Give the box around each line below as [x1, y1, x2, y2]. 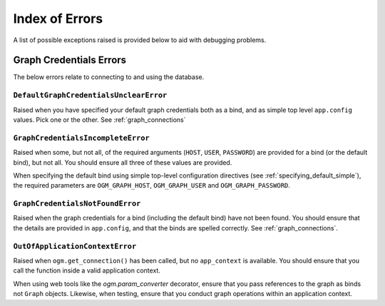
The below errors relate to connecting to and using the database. [13, 73, 205, 81]
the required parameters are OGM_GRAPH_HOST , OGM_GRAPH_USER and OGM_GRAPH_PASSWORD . [13, 181, 290, 190]
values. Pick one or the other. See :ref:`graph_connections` [13, 115, 186, 124]
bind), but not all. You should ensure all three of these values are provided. [13, 158, 232, 167]
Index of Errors [13, 11, 103, 26]
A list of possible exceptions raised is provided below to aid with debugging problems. [13, 36, 267, 44]
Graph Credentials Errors [13, 54, 127, 66]
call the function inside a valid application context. [13, 266, 160, 275]
